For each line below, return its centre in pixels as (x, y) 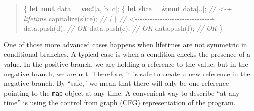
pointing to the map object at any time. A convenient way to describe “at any (122, 92)
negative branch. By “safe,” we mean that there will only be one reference (117, 83)
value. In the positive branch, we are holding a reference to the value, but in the (126, 63)
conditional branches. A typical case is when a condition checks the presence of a (127, 54)
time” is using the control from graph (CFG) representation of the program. (120, 102)
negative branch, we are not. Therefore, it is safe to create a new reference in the (127, 73)
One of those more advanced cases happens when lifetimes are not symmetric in (126, 44)
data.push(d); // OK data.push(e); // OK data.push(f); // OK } (123, 28)
